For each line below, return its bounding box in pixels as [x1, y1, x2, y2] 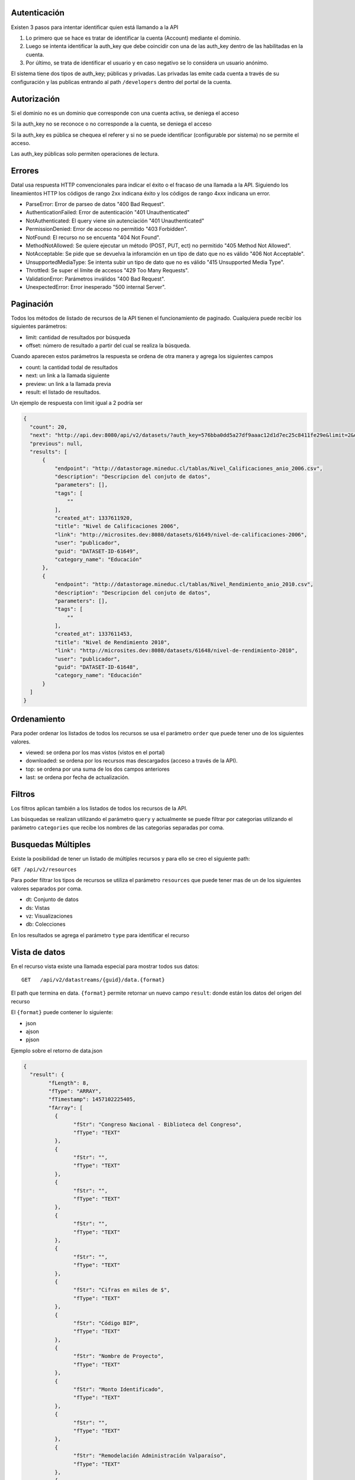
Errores [11, 166, 39, 176]
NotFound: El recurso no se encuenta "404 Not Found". [25, 234, 161, 241]
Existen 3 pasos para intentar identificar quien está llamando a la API [11, 24, 179, 31]
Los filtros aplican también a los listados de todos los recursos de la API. [11, 805, 188, 812]
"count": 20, [30, 423, 67, 430]
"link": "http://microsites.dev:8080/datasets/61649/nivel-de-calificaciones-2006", [54, 531, 308, 538]
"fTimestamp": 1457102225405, [48, 1096, 136, 1103]
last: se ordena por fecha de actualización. [25, 774, 130, 781]
